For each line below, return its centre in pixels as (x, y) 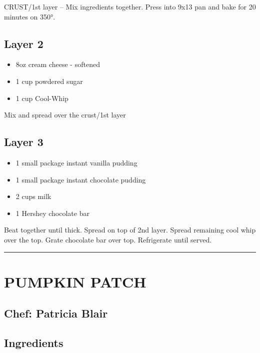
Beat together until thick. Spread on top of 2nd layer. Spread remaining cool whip (130, 230)
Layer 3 (24, 142)
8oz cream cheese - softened (58, 64)
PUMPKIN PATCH (75, 281)
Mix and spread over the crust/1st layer (65, 115)
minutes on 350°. (30, 16)
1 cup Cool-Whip (42, 98)
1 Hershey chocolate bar (52, 213)
